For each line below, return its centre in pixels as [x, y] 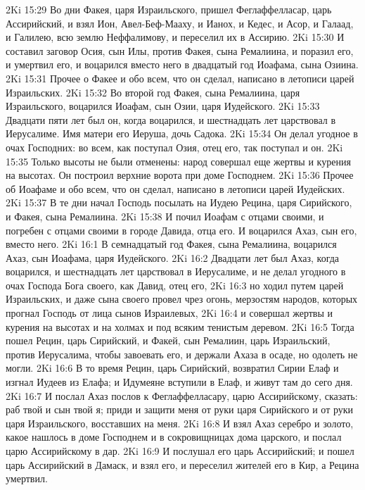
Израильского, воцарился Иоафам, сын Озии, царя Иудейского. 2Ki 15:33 [163, 106]
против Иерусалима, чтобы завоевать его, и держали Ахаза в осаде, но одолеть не [182, 354]
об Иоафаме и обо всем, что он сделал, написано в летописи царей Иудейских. [175, 188]
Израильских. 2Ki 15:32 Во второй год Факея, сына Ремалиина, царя [153, 92]
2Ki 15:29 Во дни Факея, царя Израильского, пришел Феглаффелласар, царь [169, 9]
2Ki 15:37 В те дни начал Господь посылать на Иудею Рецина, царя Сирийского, [179, 202]
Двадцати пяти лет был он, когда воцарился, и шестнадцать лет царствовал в [171, 119]
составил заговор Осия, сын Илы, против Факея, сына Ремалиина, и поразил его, [180, 50]
